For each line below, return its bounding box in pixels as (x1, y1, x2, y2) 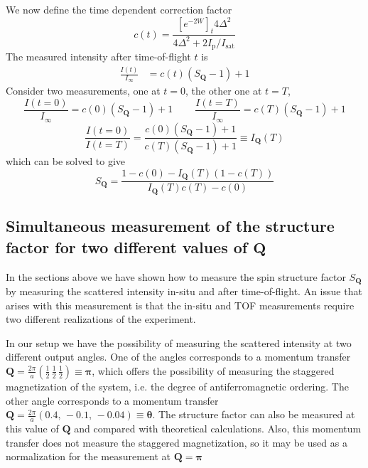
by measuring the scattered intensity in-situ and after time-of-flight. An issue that (6, 283, 362, 298)
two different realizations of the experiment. (6, 312, 196, 326)
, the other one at (185, 83, 262, 98)
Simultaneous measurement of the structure (6, 215, 335, 237)
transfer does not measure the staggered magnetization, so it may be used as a (6, 435, 347, 450)
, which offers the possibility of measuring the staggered (92, 363, 335, 378)
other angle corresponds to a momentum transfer (6, 393, 219, 408)
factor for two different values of (6, 235, 248, 257)
